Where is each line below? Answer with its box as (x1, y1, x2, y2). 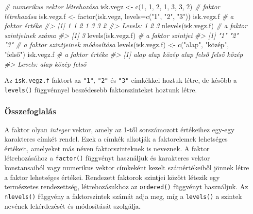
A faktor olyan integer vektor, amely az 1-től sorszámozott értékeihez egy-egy (4, 124, 235, 134)
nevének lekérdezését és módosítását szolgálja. (4, 200, 141, 211)
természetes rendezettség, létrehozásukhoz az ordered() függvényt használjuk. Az (4, 181, 248, 192)
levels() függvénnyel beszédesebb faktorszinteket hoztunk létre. (4, 84, 197, 94)
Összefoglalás (4, 105, 56, 117)
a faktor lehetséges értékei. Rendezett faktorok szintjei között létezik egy (4, 172, 220, 182)
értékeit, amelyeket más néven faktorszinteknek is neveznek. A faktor (4, 143, 210, 153)
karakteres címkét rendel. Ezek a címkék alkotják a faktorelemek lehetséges (4, 134, 228, 144)
